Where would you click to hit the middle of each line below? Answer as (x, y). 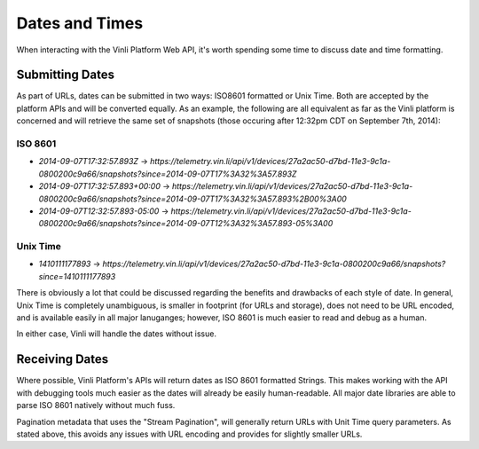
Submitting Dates (66, 75)
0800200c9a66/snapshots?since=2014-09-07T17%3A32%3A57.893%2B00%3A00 (193, 199)
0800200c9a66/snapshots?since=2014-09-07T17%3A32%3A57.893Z (168, 174)
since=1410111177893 (77, 276)
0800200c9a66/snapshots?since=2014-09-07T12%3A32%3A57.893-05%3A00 (186, 224)
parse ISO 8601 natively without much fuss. (96, 406)
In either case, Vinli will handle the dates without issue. (117, 334)
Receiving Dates (63, 359)
